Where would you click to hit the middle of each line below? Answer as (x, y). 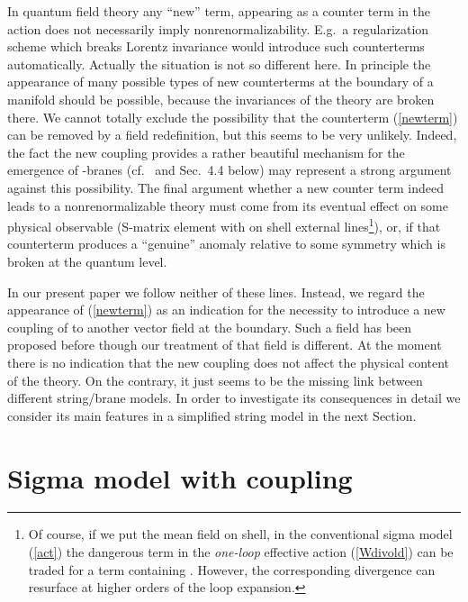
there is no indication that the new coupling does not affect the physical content (229, 362)
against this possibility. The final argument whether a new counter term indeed (226, 187)
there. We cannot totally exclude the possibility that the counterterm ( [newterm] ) (233, 117)
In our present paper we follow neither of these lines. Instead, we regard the (216, 292)
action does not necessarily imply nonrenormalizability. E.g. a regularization (218, 28)
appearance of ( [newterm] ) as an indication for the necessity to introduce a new (226, 310)
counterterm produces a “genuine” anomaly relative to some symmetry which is (226, 244)
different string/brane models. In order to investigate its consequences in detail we (234, 398)
